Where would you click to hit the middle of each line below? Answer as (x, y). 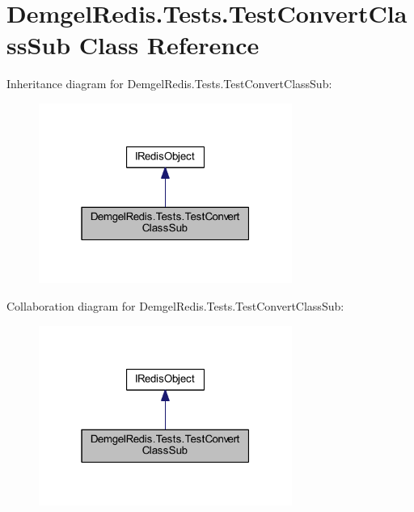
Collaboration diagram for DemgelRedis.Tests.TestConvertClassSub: (175, 306)
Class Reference (169, 45)
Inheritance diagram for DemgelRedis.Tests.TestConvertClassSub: (169, 84)
